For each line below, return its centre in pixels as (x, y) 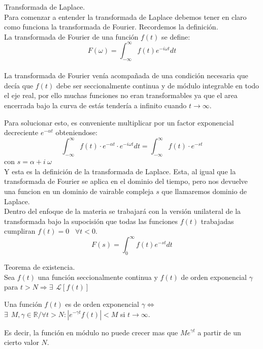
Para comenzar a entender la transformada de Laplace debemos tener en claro (125, 17)
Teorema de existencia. (40, 267)
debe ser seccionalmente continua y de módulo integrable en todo (158, 85)
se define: (176, 36)
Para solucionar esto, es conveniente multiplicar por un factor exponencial (119, 122)
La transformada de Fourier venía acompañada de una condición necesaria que (126, 75)
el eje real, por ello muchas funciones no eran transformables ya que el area (121, 95)
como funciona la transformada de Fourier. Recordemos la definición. (111, 27)
